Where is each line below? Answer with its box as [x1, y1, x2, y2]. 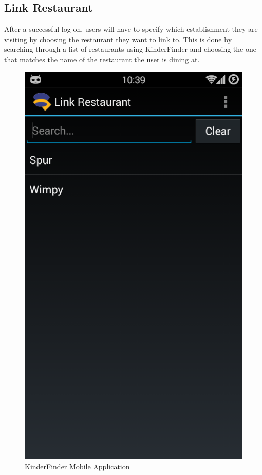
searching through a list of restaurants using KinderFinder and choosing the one [4, 44, 256, 54]
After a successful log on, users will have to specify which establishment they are [4, 24, 258, 34]
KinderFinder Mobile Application [25, 461, 130, 471]
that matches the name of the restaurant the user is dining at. [4, 53, 200, 64]
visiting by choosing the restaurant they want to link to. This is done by [4, 33, 232, 44]
